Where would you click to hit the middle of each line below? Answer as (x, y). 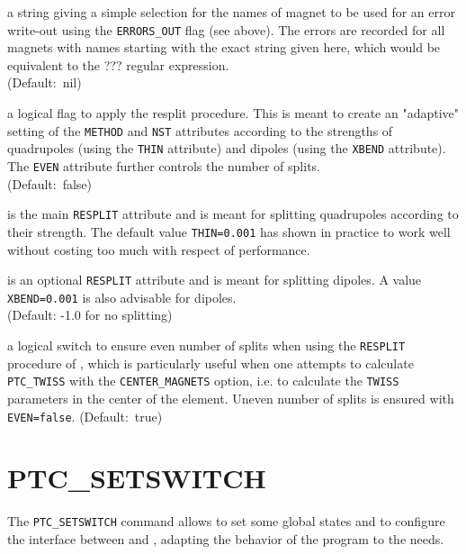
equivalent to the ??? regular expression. (118, 64)
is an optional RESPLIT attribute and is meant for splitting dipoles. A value (215, 280)
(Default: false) (50, 183)
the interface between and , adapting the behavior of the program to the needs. (226, 538)
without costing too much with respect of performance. (159, 249)
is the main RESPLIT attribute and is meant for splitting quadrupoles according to (233, 214)
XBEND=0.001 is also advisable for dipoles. (122, 297)
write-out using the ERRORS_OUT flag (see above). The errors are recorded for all (226, 29)
